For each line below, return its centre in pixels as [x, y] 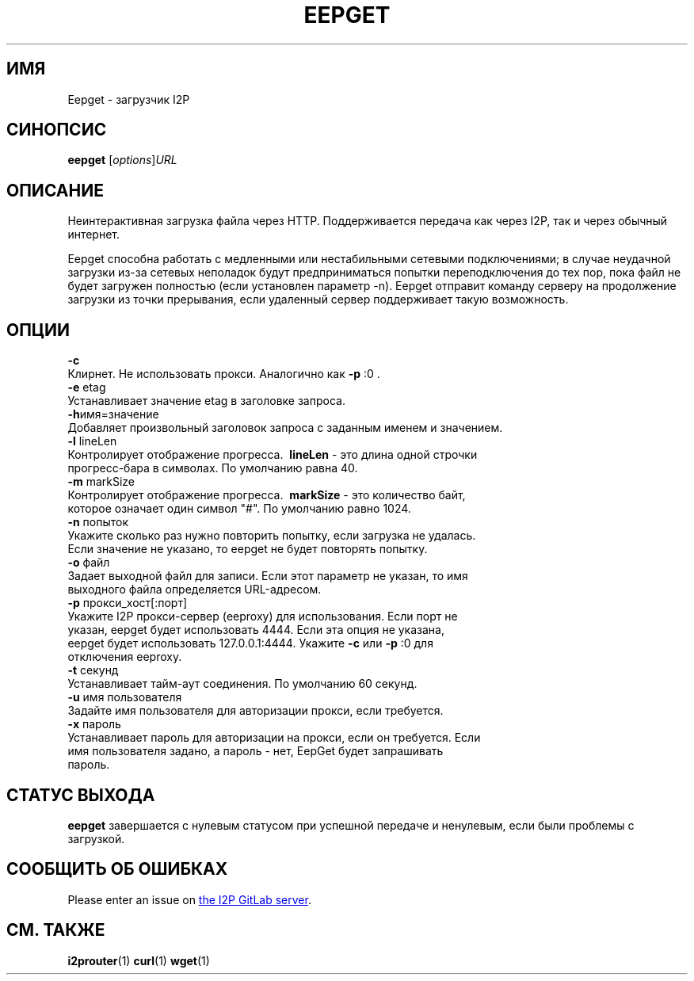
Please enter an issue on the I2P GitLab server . [189, 899]
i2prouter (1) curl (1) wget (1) [139, 960]
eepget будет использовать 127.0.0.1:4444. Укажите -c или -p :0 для [250, 643]
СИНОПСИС [57, 130]
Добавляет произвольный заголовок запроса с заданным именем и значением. [285, 428]
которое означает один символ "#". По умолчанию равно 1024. [239, 509]
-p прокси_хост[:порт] [128, 603]
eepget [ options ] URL [122, 160]
